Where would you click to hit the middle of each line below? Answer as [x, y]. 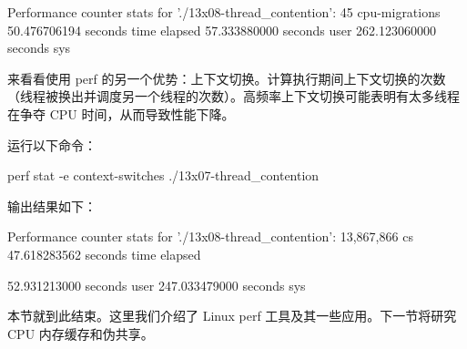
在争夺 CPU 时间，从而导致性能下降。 [121, 113]
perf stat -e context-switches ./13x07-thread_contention [163, 175]
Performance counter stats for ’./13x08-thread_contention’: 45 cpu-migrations [224, 12]
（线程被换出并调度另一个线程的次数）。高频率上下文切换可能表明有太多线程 [233, 96]
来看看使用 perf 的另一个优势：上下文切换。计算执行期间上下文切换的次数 [227, 78]
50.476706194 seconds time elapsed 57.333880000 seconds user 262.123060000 [222, 30]
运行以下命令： [52, 144]
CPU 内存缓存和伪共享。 [81, 333]
